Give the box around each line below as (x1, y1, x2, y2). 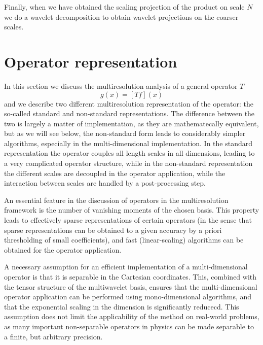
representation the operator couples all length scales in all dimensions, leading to (4, 148, 255, 158)
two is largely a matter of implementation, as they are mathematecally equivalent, (4, 118, 259, 128)
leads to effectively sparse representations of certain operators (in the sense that (4, 215, 252, 225)
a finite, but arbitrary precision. (4, 331, 103, 341)
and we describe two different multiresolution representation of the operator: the (4, 98, 254, 109)
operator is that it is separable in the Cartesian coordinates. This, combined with (4, 271, 257, 282)
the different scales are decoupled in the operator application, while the (4, 167, 226, 178)
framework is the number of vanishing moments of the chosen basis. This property (4, 204, 259, 215)
